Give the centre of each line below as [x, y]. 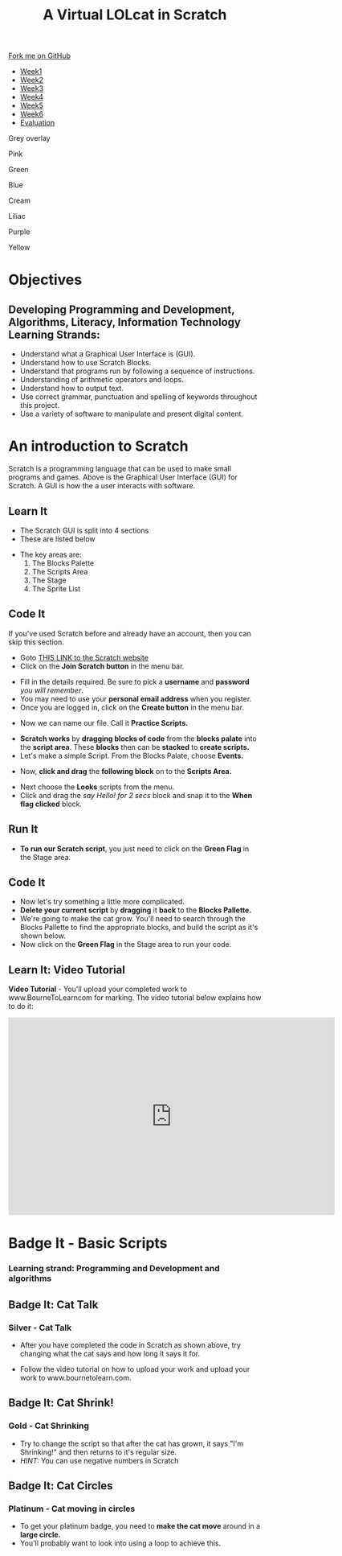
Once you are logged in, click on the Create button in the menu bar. [132, 707]
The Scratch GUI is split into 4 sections [84, 530]
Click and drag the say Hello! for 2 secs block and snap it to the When [136, 795]
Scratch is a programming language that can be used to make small [120, 469]
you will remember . [52, 690]
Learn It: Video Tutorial [67, 970]
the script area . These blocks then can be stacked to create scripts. [135, 747]
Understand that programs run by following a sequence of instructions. [137, 371]
